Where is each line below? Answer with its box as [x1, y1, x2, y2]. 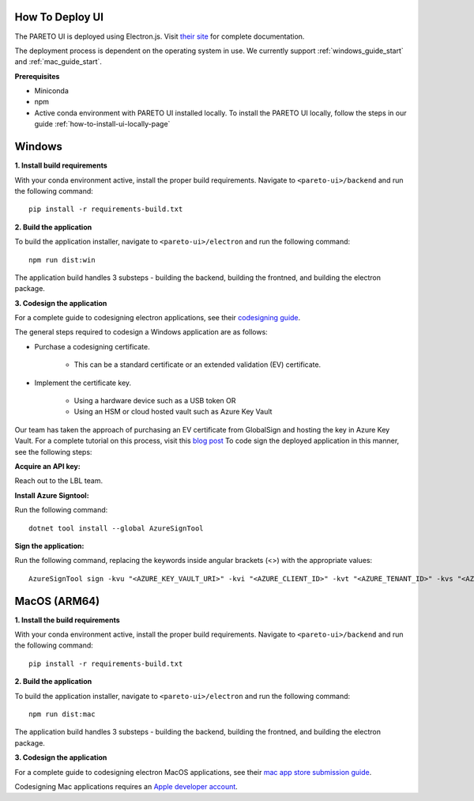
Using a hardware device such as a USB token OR [73, 396, 236, 406]
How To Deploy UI [14, 10, 104, 24]
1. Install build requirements [14, 161, 108, 170]
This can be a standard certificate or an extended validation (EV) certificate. [73, 360, 322, 369]
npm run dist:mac [28, 709, 96, 719]
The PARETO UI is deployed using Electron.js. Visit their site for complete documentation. [14, 32, 305, 41]
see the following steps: [14, 447, 92, 456]
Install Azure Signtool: [14, 490, 90, 500]
